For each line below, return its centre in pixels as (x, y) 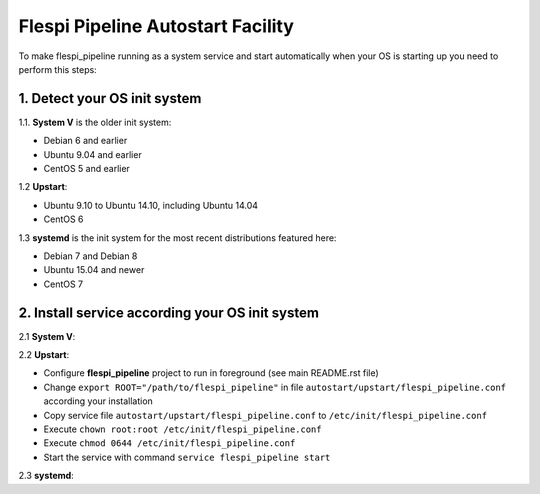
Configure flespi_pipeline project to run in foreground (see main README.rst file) (211, 373)
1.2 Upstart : (43, 187)
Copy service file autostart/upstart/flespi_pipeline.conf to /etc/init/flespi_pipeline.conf (265, 415)
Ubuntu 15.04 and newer (94, 270)
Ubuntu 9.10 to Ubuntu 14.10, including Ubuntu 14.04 (151, 205)
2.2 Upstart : (44, 355)
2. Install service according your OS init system (169, 312)
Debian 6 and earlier (85, 141)
